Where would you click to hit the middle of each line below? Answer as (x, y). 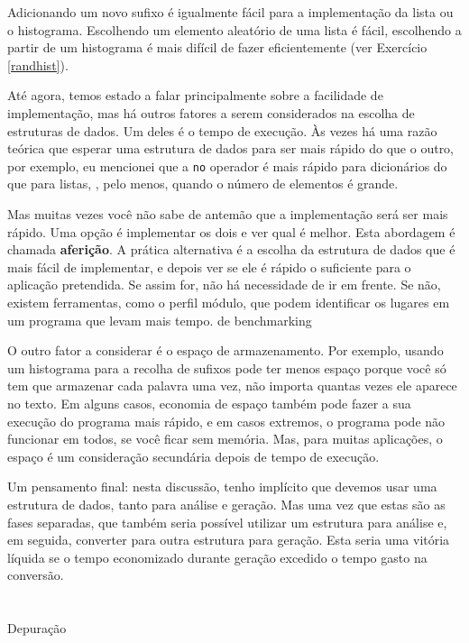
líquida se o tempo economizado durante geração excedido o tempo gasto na (217, 557)
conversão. (36, 575)
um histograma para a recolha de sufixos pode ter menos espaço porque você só (227, 367)
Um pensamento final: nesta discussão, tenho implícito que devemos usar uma (222, 487)
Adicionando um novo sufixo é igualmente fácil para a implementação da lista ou (230, 12)
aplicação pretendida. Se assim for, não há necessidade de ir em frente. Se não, (224, 285)
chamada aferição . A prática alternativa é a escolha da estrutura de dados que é (231, 249)
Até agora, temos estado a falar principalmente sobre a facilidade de (195, 95)
